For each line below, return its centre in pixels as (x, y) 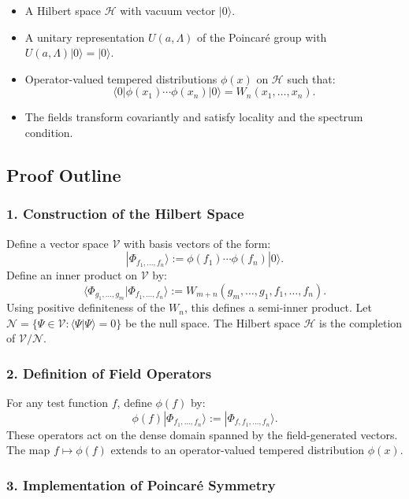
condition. (49, 132)
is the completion (361, 322)
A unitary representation (85, 37)
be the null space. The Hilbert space (212, 322)
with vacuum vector (168, 10)
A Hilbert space (63, 10)
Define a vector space (58, 243)
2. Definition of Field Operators (109, 373)
